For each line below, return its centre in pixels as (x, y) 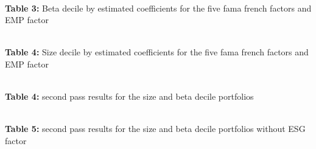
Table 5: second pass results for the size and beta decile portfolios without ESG (155, 129)
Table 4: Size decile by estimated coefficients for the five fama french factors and (157, 52)
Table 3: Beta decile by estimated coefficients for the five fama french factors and (158, 8)
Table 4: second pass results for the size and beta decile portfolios (129, 96)
